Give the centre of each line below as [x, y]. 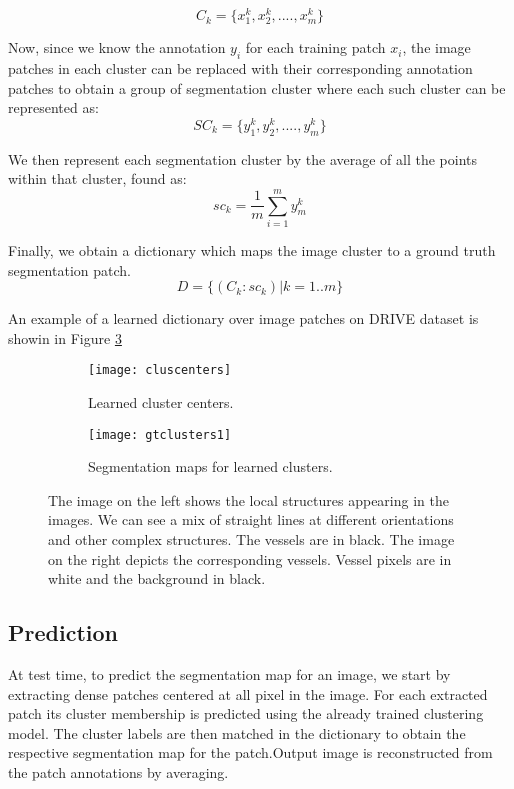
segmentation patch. [69, 269]
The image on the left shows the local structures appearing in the [248, 499]
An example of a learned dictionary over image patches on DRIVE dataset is [243, 318]
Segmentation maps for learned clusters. [210, 466]
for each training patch [315, 47]
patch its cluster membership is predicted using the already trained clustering [246, 713]
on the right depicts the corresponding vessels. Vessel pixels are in [250, 558]
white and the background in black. [157, 578]
